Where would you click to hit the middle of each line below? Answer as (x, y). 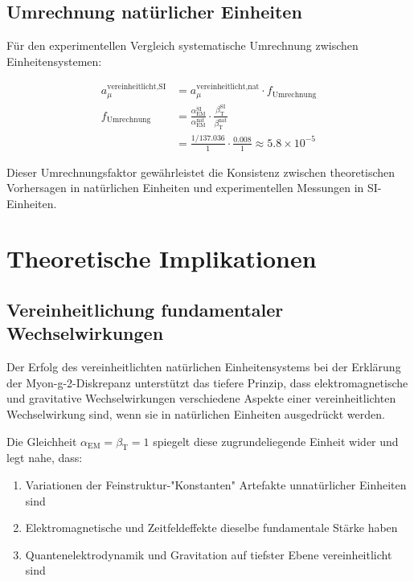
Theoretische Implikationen (162, 258)
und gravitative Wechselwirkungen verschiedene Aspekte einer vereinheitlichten (201, 398)
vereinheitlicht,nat (228, 87)
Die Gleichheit (42, 441)
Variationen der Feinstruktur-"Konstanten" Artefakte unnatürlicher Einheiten (216, 485)
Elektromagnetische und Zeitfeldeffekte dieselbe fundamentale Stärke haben (211, 528)
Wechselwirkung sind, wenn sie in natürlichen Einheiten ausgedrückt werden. (196, 414)
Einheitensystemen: (54, 61)
